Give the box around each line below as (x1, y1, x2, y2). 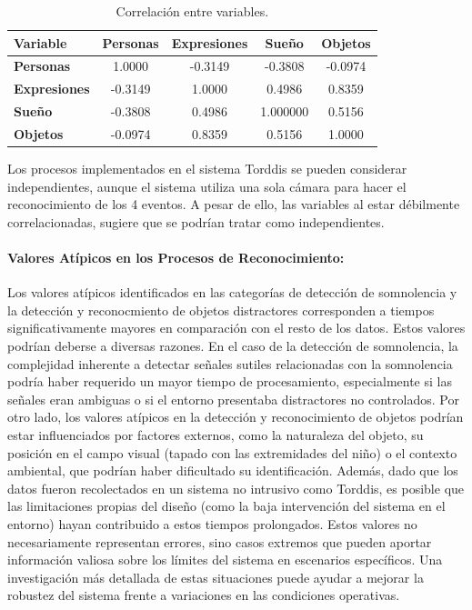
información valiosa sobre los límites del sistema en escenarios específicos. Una (7, 550, 443, 569)
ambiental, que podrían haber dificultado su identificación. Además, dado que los (7, 461, 458, 480)
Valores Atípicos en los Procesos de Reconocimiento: (7, 248, 345, 267)
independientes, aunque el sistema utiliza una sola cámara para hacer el (7, 176, 407, 195)
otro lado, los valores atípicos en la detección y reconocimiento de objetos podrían (7, 407, 464, 426)
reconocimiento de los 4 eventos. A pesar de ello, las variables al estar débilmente (7, 195, 460, 214)
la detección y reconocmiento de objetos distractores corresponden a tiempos (7, 300, 435, 319)
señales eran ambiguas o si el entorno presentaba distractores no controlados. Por (7, 389, 459, 408)
